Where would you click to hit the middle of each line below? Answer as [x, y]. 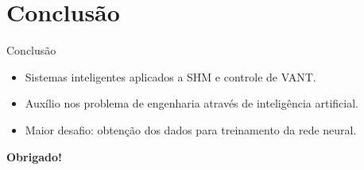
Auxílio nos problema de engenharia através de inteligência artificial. [192, 103]
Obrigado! [34, 156]
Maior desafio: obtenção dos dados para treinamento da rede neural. [191, 129]
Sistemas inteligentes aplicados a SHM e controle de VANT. [170, 76]
